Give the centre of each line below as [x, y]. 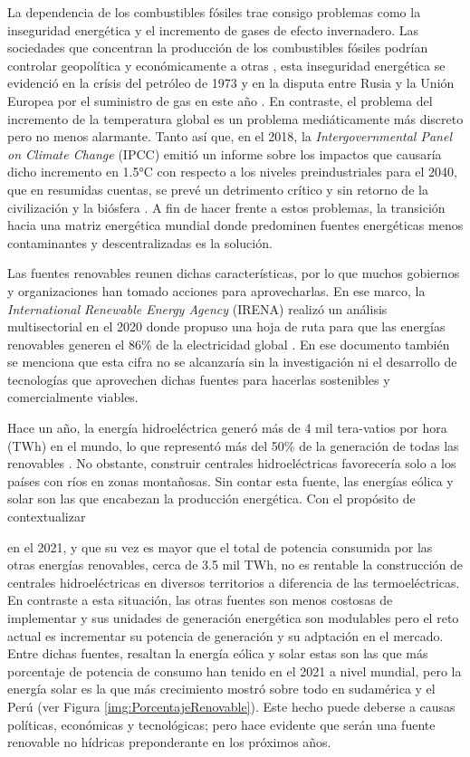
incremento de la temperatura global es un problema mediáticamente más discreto [235, 118]
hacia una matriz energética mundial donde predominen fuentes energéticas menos [235, 225]
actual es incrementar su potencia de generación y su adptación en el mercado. [225, 635]
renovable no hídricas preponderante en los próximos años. [169, 742]
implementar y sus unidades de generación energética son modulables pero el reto [233, 618]
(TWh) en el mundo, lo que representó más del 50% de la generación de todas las [233, 445]
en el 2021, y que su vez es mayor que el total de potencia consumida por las [220, 546]
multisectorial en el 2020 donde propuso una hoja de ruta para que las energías [226, 326]
